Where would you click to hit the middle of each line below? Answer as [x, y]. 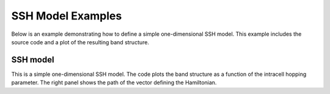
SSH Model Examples [67, 16]
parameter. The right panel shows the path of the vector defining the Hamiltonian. [114, 82]
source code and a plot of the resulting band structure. [80, 42]
